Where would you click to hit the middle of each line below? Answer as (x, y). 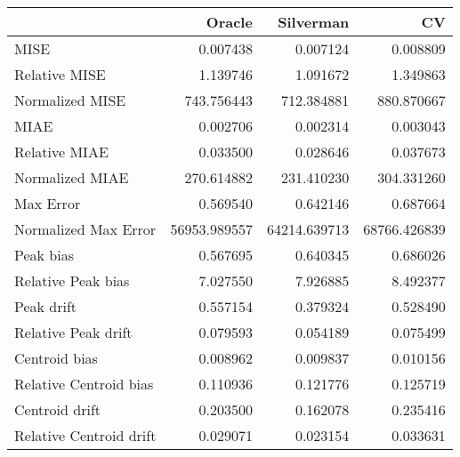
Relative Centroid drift (85, 435)
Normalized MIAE (72, 177)
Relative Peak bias (72, 281)
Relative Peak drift (73, 332)
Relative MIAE (61, 152)
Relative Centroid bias (84, 384)
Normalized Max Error (85, 229)
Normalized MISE (70, 100)
